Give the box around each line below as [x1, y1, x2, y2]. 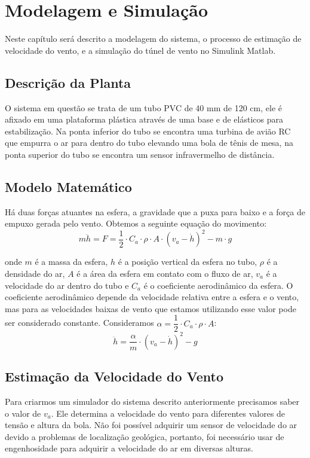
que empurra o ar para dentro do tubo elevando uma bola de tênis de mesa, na [5, 136, 293, 149]
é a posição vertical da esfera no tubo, [118, 255, 257, 268]
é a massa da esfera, [35, 255, 108, 268]
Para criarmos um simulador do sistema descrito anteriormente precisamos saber [5, 395, 300, 408]
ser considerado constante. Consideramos [5, 316, 154, 329]
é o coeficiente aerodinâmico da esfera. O [143, 279, 293, 291]
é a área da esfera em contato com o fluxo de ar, [76, 267, 253, 279]
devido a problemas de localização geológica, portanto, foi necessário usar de [5, 430, 284, 442]
